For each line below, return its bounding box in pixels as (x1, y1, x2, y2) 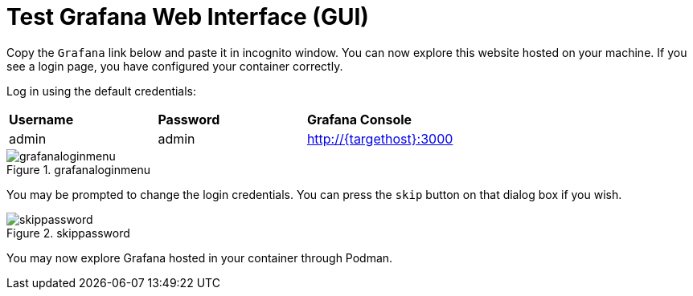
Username (9, 111, 74, 128)
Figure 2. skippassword (6, 225, 130, 240)
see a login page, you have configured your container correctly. (6, 59, 343, 73)
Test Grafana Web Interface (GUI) (6, 3, 369, 30)
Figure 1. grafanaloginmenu (6, 162, 151, 176)
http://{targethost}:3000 (306, 130, 453, 147)
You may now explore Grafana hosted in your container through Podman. (6, 250, 393, 265)
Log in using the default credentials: (6, 83, 197, 98)
